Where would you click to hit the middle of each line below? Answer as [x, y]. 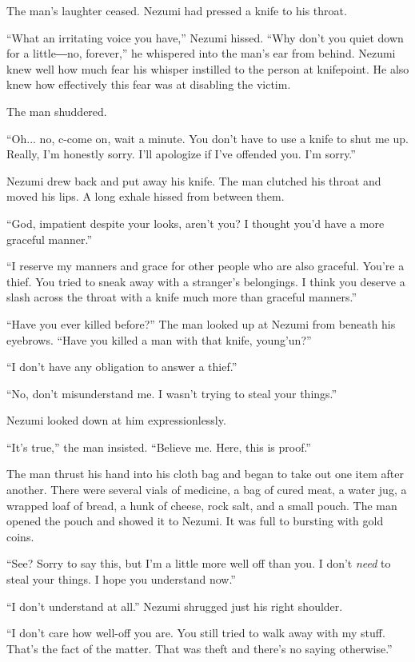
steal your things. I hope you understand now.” [121, 579]
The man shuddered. [57, 111]
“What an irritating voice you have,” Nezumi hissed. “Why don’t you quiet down [205, 37]
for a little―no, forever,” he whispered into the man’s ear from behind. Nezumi [201, 53]
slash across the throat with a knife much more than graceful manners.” [182, 297]
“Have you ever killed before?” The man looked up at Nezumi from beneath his [201, 323]
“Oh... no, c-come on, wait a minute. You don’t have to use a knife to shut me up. [207, 138]
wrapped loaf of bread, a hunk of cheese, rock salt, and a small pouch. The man [202, 505]
